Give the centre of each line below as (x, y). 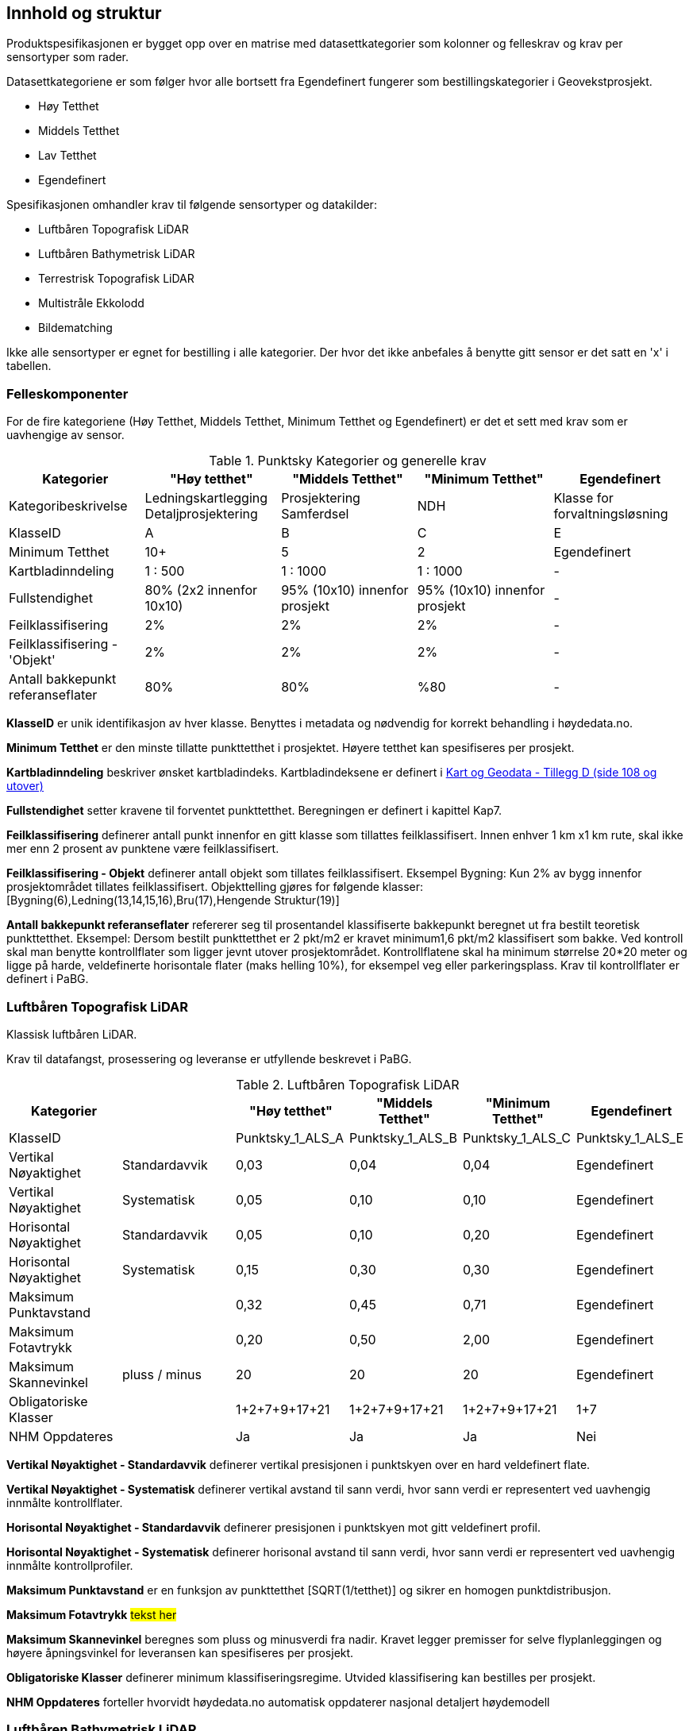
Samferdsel (315, 514)
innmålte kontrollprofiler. (70, 1565)
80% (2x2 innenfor (201, 590)
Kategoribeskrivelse (68, 506)
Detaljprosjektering (201, 514)
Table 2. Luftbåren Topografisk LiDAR (348, 1084)
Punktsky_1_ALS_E (630, 1137)
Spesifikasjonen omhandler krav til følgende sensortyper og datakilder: (192, 205)
